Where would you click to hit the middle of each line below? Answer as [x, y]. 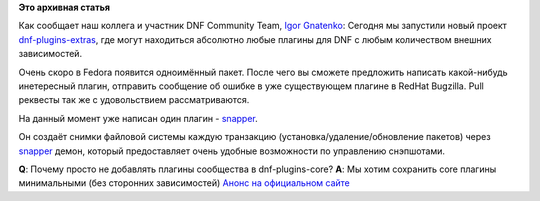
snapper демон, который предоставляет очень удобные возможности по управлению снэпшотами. [231, 151]
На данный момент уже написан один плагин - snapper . [138, 118]
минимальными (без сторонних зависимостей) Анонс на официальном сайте [184, 183]
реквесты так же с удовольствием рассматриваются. [134, 100]
